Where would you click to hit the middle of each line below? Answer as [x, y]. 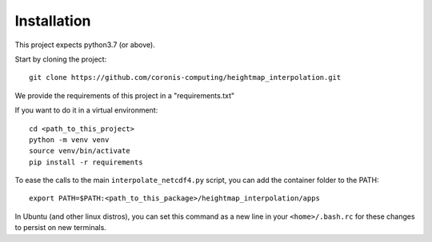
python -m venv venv [69, 139]
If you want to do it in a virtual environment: [86, 110]
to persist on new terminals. [61, 228]
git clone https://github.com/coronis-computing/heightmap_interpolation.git [185, 77]
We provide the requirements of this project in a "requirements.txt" [125, 95]
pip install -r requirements [86, 162]
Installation [53, 21]
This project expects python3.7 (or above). [85, 45]
